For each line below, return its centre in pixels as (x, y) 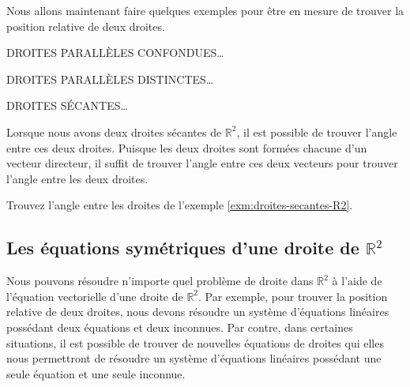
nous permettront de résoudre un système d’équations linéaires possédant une (194, 358)
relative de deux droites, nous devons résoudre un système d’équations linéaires (198, 312)
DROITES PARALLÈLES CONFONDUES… (115, 53)
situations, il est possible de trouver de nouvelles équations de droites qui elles (195, 342)
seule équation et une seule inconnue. (96, 373)
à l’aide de (357, 281)
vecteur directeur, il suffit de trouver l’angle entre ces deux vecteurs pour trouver (202, 163)
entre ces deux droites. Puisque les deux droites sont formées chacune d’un (187, 147)
